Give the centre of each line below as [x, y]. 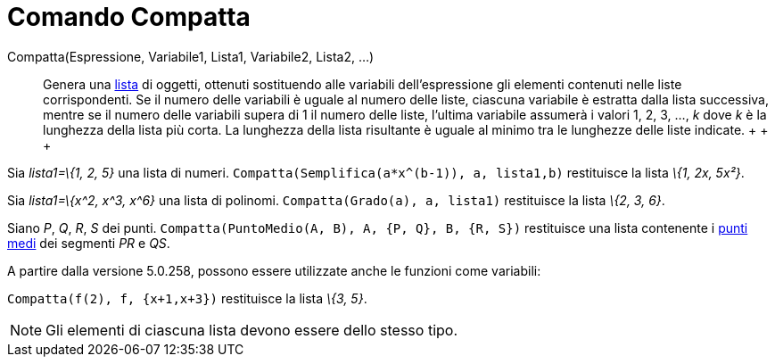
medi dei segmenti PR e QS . [89, 243]
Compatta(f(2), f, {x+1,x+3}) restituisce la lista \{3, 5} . [187, 298]
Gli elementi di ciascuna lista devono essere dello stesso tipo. [252, 330]
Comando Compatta [129, 17]
